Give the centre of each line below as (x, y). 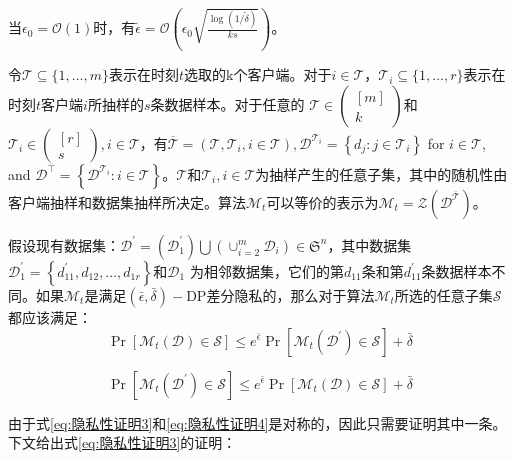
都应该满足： (50, 316)
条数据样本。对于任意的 (227, 103)
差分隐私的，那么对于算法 (290, 294)
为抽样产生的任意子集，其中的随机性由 (381, 173)
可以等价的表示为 (322, 201)
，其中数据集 (369, 244)
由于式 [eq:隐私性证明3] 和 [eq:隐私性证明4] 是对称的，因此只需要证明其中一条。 (257, 422)
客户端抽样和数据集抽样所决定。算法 (127, 201)
